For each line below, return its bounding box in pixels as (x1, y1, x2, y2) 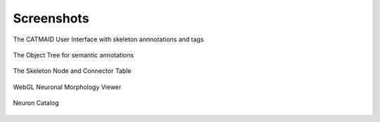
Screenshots (13, 11, 89, 26)
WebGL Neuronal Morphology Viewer (13, 83, 122, 91)
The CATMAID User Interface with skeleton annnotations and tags (13, 35, 204, 43)
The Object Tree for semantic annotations (13, 50, 134, 59)
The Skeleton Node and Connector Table (13, 67, 132, 75)
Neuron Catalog (13, 99, 59, 107)
